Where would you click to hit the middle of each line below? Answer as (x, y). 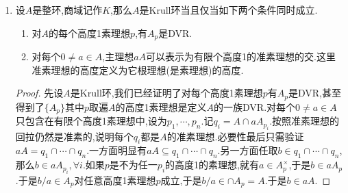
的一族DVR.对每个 (255, 106)
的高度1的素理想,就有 (212, 165)
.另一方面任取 (248, 150)
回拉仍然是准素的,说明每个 (74, 136)
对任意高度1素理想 (115, 180)
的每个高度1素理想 (90, 33)
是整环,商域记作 (67, 10)
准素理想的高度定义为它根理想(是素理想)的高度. (138, 69)
